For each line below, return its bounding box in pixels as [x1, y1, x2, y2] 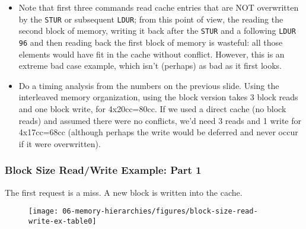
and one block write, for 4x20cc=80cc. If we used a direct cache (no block [18, 102, 286, 114]
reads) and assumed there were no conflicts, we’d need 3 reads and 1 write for [18, 114, 301, 126]
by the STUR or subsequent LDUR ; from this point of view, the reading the [18, 12, 283, 25]
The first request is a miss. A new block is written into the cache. [5, 186, 243, 198]
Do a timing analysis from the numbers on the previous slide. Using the [18, 79, 279, 91]
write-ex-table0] [28, 217, 97, 225]
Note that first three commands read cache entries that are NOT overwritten [18, 1, 299, 13]
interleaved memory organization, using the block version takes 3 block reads [18, 91, 298, 103]
